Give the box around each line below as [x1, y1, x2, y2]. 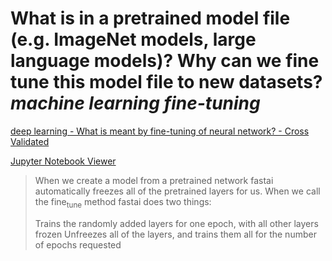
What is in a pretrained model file [10, 7, 291, 30]
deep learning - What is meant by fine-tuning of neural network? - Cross [10, 125, 310, 137]
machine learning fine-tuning [10, 92, 261, 115]
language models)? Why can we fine [10, 50, 320, 72]
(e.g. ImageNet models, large [10, 28, 257, 51]
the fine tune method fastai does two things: [34, 195, 212, 210]
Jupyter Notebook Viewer [10, 155, 117, 167]
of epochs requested [34, 238, 122, 251]
